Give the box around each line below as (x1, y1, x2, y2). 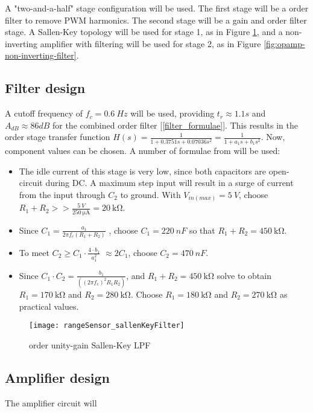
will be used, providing (130, 107, 215, 120)
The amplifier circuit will (5, 396, 97, 409)
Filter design (5, 78, 86, 97)
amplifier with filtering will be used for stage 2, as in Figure (40, 37, 261, 50)
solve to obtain (217, 269, 271, 281)
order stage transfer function (5, 130, 110, 143)
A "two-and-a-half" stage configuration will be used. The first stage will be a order (5, 2, 309, 14)
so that (189, 223, 215, 236)
